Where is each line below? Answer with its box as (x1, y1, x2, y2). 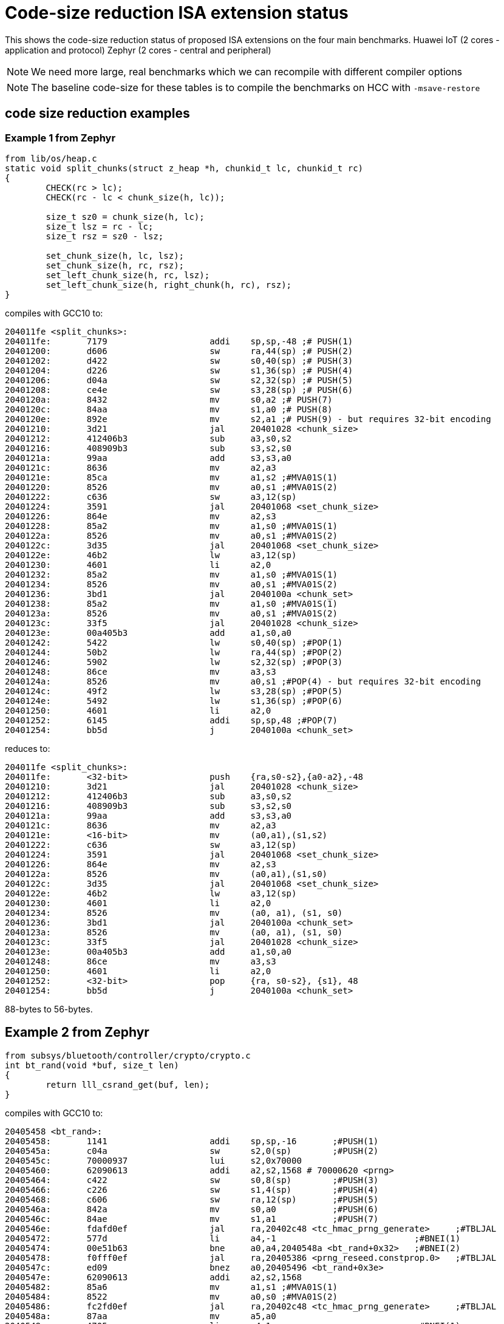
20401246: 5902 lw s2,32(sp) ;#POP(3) (5, 657, 343, 667)
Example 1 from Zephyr (5, 131, 116, 144)
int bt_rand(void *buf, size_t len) (5, 1060, 179, 1070)
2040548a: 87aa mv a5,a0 (5, 1311, 276, 1321)
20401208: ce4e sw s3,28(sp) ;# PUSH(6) (5, 384, 353, 395)
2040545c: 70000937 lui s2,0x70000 (5, 1155, 302, 1165)
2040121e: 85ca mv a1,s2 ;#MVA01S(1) (5, 472, 338, 482)
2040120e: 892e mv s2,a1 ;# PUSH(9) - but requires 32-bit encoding (5, 414, 491, 424)
